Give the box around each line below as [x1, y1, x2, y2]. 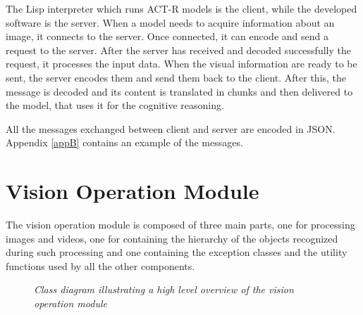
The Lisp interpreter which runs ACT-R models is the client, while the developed [6, 1, 357, 15]
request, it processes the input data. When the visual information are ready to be [6, 56, 357, 71]
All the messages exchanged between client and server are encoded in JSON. [6, 121, 336, 136]
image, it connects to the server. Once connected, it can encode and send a [6, 29, 328, 44]
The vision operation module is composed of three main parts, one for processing [6, 217, 355, 232]
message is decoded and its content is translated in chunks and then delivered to [6, 84, 353, 98]
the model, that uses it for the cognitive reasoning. [6, 98, 224, 112]
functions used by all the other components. [6, 258, 195, 273]
